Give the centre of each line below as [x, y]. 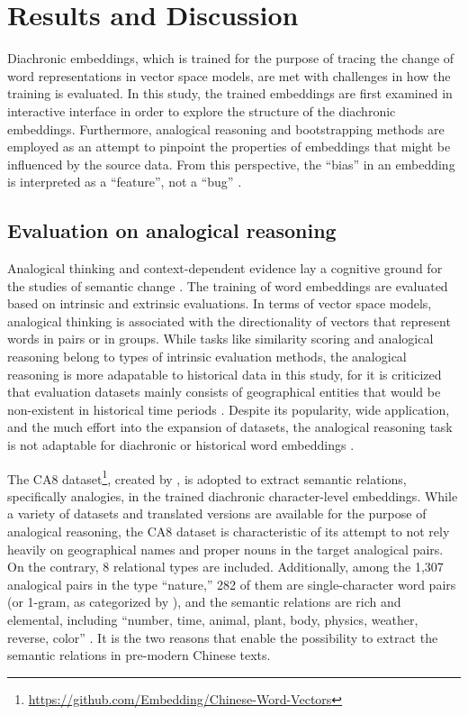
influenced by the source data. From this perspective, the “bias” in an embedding [231, 164]
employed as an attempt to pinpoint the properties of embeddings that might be [229, 147]
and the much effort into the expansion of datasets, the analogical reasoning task [230, 427]
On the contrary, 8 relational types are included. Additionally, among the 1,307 [225, 567]
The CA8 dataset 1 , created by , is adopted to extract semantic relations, [207, 477]
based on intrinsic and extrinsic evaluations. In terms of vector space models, [220, 303]
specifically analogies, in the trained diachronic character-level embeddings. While [233, 495]
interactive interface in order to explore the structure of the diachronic [202, 110]
